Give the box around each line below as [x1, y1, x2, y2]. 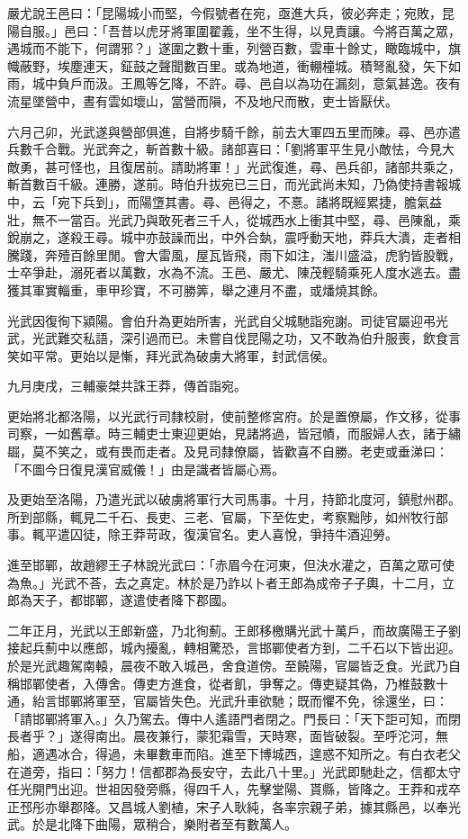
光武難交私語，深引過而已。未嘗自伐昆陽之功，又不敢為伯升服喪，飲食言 [31, 329, 461, 347]
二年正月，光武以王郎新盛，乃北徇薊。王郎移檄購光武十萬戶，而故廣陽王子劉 [7, 620, 461, 639]
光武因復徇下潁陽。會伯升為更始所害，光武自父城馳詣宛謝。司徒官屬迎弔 [7, 311, 436, 329]
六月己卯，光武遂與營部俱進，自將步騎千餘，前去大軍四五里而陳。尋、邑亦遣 [7, 122, 461, 140]
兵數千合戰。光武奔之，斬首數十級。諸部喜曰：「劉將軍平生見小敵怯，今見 [7, 140, 442, 158]
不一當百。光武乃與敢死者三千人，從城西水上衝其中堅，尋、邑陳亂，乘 [44, 210, 461, 229]
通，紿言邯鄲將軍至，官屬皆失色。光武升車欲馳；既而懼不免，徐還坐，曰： [7, 691, 448, 710]
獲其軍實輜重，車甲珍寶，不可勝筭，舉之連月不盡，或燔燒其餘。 [7, 280, 385, 299]
